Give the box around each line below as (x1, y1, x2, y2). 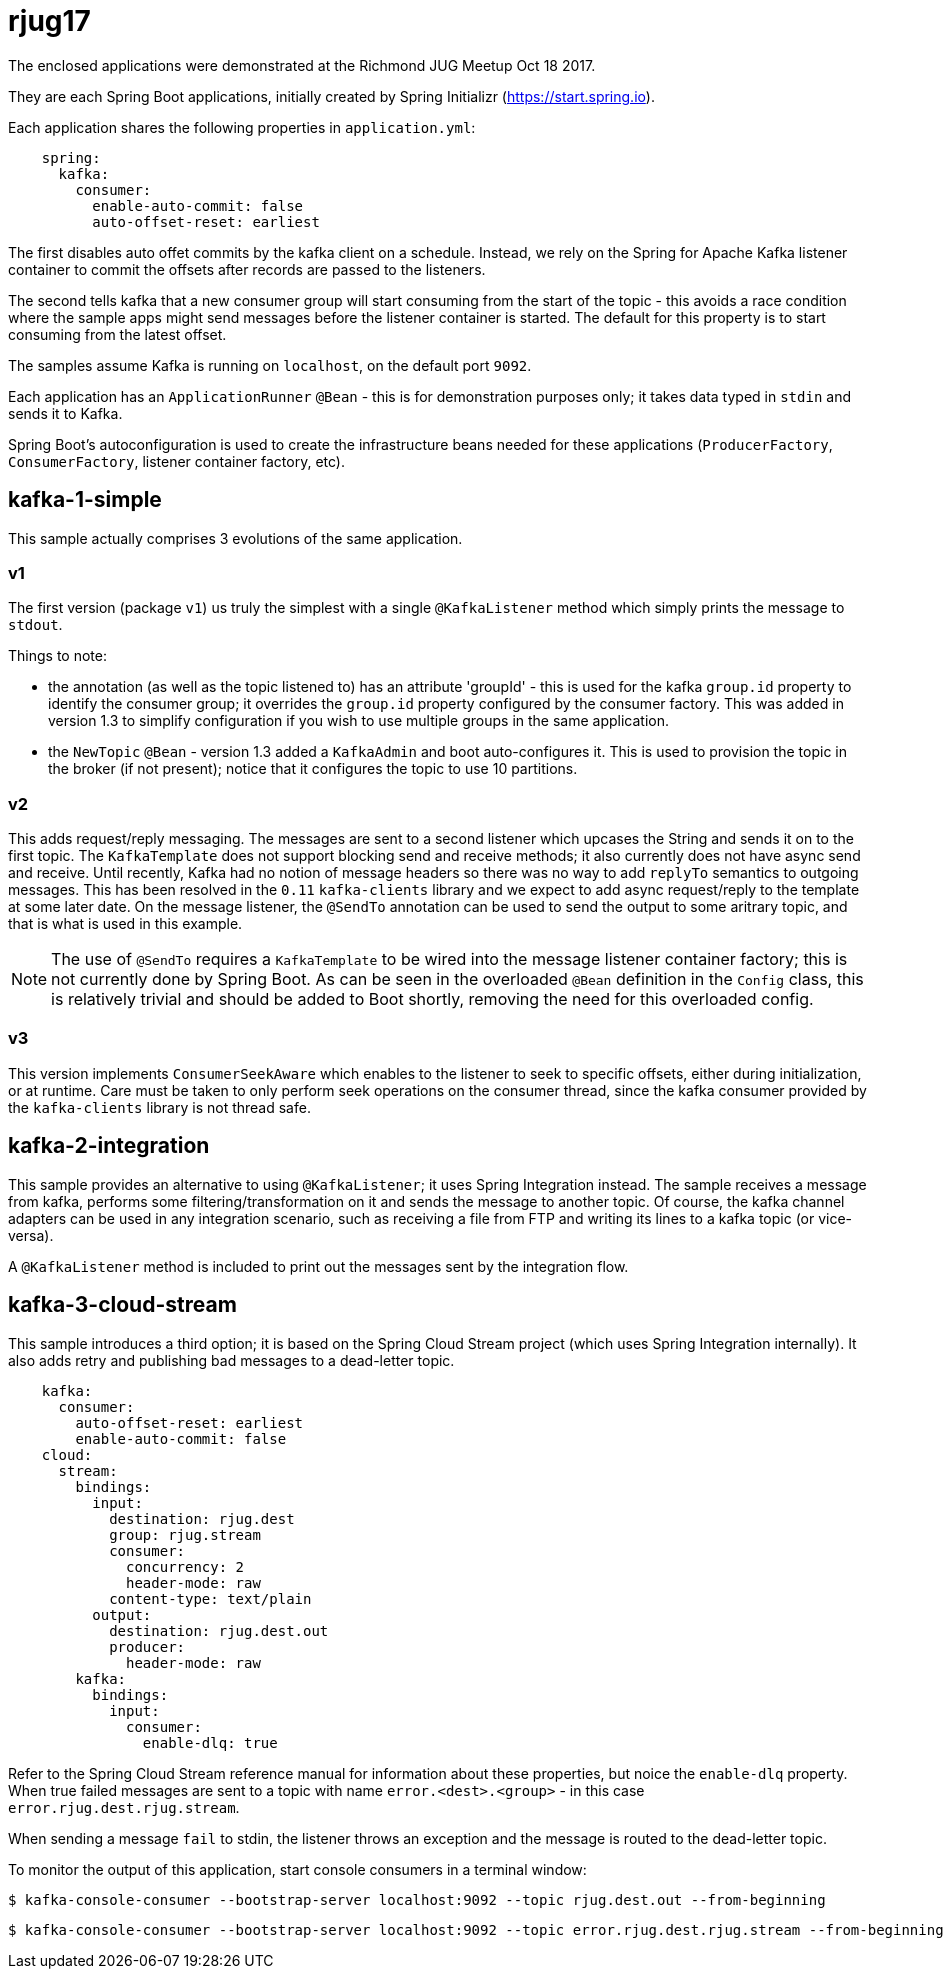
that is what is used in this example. (8, 915, 243, 933)
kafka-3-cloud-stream (8, 1292, 237, 1318)
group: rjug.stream (109, 1526, 261, 1543)
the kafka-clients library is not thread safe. (8, 1098, 311, 1116)
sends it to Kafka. (8, 404, 123, 422)
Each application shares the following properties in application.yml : (8, 118, 476, 136)
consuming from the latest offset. (8, 325, 227, 343)
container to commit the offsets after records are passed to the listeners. (8, 260, 486, 278)
